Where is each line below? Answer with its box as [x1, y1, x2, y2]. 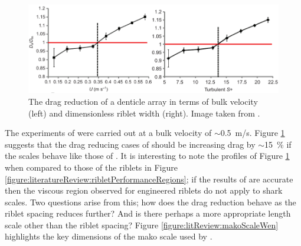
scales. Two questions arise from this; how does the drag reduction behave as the [5, 195, 296, 208]
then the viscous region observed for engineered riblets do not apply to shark [5, 184, 283, 197]
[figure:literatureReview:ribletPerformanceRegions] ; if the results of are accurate [5, 172, 293, 185]
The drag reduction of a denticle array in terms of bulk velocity [28, 95, 258, 107]
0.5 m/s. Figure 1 [220, 127, 285, 139]
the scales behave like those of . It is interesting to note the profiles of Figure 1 [5, 149, 290, 162]
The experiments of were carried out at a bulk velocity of [5, 127, 212, 139]
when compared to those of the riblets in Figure [5, 161, 178, 173]
